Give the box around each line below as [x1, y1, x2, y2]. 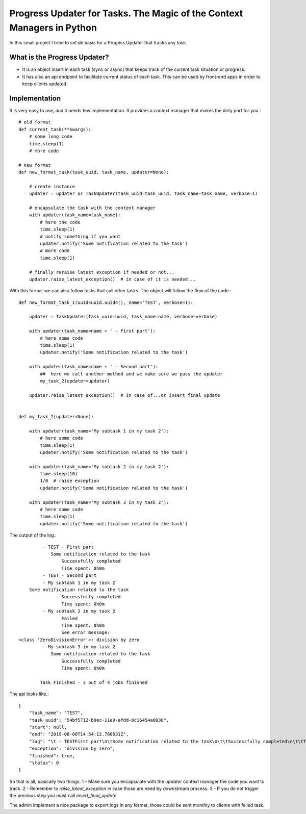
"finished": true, [29, 753, 75, 758]
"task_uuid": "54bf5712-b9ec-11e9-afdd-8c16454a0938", [29, 717, 169, 723]
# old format [18, 119, 51, 125]
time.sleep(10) [40, 471, 78, 477]
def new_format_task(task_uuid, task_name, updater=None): [18, 169, 169, 175]
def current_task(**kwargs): [18, 126, 91, 132]
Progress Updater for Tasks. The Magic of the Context [9, 8, 243, 19]
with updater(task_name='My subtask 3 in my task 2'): [29, 499, 169, 505]
